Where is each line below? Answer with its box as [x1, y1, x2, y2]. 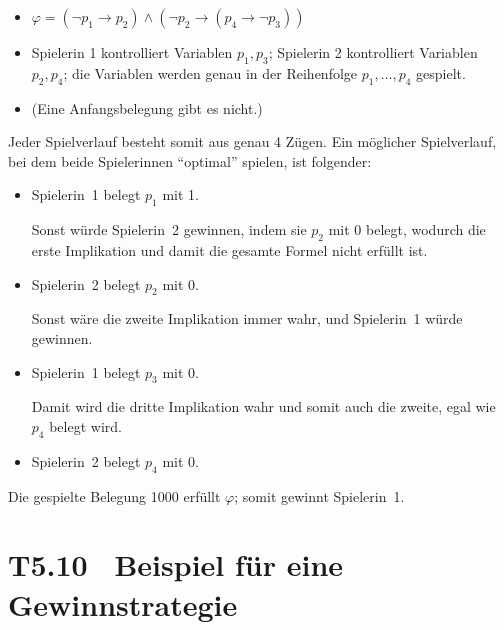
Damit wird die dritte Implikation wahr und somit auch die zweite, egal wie [31, 396, 496, 417]
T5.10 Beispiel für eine [8, 544, 344, 585]
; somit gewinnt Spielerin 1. [234, 485, 405, 506]
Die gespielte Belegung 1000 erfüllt [8, 485, 221, 506]
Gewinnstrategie [8, 583, 238, 624]
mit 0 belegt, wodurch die [328, 219, 486, 240]
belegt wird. [49, 415, 122, 436]
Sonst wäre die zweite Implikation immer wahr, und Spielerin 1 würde [31, 308, 463, 329]
